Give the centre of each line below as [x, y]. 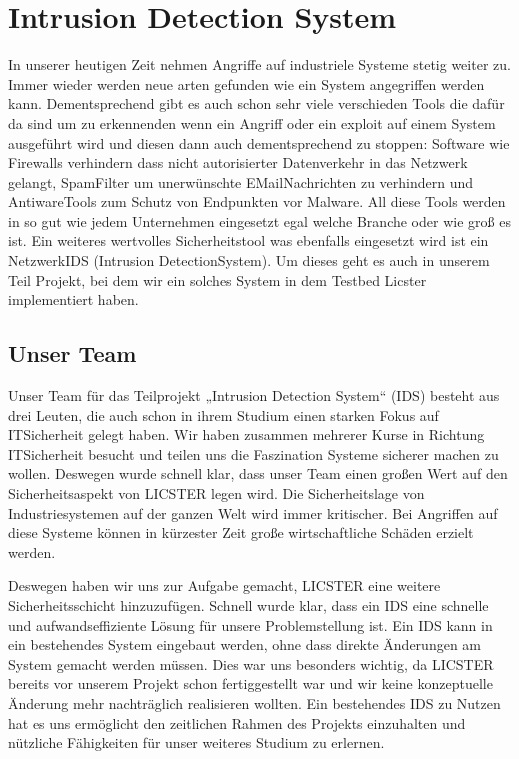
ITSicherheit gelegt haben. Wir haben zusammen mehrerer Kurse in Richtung [246, 434]
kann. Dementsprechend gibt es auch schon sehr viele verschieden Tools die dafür [256, 103]
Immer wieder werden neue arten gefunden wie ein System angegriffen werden [246, 83]
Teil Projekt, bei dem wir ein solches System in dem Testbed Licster [217, 279]
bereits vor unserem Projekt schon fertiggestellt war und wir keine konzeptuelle [250, 683]
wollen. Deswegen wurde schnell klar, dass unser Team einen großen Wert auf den [258, 473]
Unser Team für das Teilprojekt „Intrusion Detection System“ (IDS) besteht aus [254, 395]
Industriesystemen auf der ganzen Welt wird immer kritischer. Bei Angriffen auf [253, 512]
